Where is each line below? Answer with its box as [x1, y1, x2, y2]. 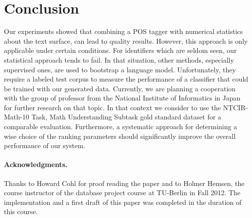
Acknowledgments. [4, 159, 68, 169]
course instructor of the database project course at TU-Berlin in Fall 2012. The [4, 187, 241, 198]
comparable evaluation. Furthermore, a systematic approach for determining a [4, 121, 237, 132]
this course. [4, 206, 38, 217]
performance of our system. [4, 140, 85, 151]
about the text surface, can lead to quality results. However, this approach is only [4, 35, 248, 46]
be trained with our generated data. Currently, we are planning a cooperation [4, 83, 236, 93]
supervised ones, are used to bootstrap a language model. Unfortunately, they [4, 64, 236, 74]
